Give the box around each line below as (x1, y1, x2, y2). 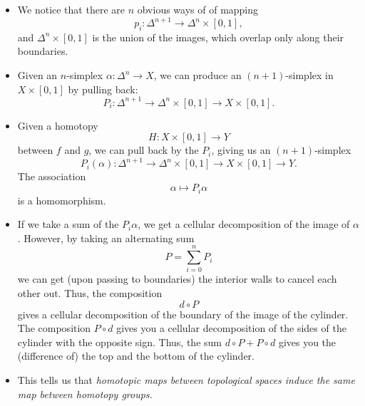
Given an (17, 68, 58, 83)
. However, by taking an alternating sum (17, 230, 195, 245)
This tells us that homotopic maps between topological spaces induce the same (17, 372, 355, 387)
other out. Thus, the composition (17, 286, 163, 300)
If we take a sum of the (17, 217, 119, 231)
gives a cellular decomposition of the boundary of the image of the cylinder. (17, 306, 349, 321)
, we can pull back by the (88, 142, 199, 157)
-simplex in (285, 68, 334, 83)
